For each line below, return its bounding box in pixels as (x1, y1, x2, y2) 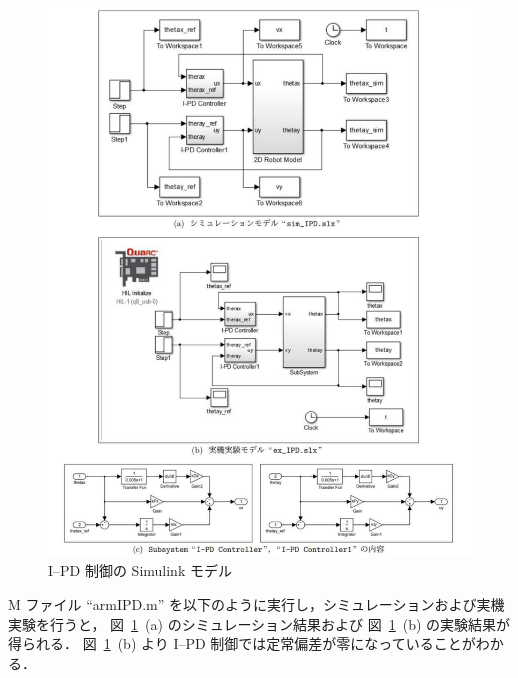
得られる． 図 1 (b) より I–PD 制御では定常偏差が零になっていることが (8, 633, 476, 654)
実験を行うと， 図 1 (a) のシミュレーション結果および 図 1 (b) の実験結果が (8, 613, 511, 634)
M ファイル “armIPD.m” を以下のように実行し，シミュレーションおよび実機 (8, 594, 505, 615)
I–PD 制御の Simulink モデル (48, 560, 232, 581)
